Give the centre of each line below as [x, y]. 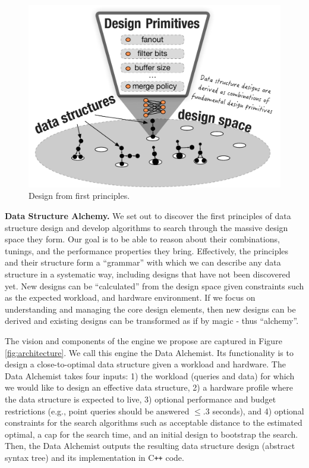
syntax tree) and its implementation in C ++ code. [94, 457]
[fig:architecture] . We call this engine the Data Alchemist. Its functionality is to [149, 352]
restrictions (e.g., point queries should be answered [97, 411]
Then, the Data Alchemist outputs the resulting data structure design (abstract [150, 446]
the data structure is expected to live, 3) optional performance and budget [141, 399]
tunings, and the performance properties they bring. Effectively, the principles [147, 250]
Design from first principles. [79, 196]
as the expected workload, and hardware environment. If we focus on [130, 297]
